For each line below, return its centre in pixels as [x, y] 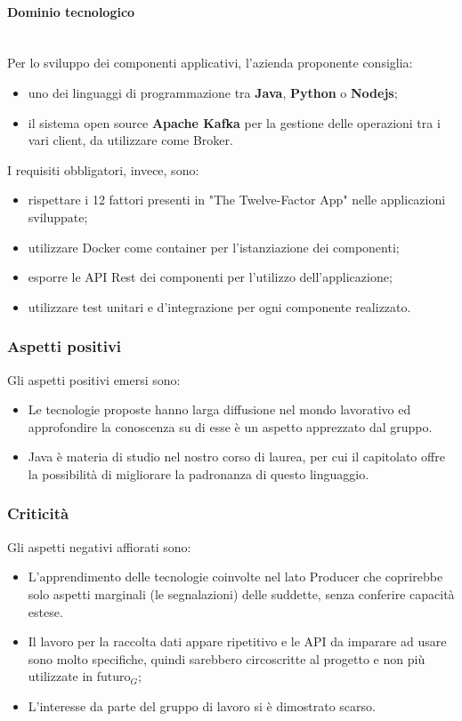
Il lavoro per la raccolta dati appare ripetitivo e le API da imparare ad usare [237, 641]
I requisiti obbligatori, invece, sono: [103, 169]
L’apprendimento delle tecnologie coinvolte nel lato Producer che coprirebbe [235, 577]
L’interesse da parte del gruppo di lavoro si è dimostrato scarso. [202, 705]
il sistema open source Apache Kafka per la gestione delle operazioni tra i [234, 122]
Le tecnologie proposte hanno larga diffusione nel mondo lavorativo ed [219, 409]
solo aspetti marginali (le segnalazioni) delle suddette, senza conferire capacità [241, 593]
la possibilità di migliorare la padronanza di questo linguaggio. [199, 473]
